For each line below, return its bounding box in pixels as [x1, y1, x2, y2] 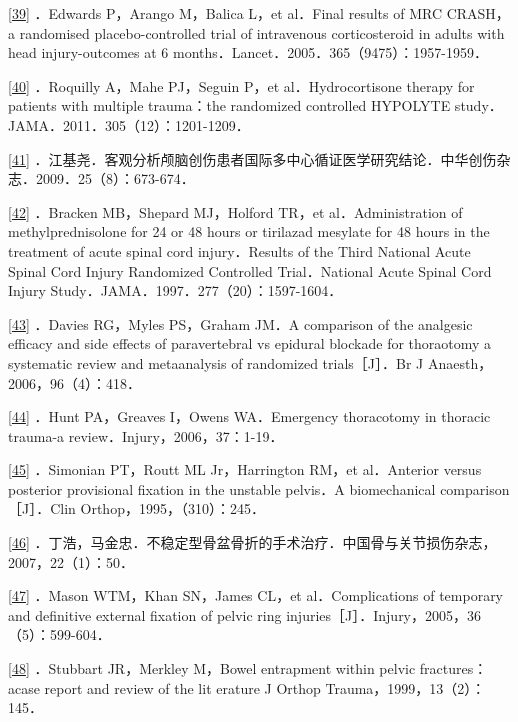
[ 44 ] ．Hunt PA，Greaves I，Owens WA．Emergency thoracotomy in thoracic [8, 406, 491, 427]
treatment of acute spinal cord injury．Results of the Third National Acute [8, 240, 471, 261]
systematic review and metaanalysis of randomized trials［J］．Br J [8, 352, 424, 373]
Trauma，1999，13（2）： [325, 677, 486, 698]
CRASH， [446, 3, 510, 23]
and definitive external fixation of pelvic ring [8, 604, 282, 625]
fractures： [419, 658, 488, 679]
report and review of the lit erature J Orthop [44, 677, 321, 698]
